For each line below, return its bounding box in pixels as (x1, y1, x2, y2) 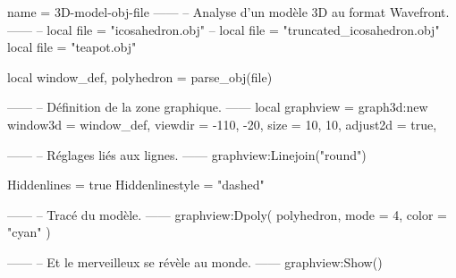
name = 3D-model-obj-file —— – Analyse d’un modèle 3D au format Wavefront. (7, 3, 450, 21)
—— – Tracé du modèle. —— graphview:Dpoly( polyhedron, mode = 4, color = (7, 205, 447, 223)
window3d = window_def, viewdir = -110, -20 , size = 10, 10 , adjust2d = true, (7, 114, 437, 133)
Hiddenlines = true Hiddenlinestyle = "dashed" (7, 175, 265, 194)
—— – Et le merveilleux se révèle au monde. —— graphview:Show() (7, 252, 383, 271)
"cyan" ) (7, 223, 51, 241)
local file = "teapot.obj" (7, 38, 137, 56)
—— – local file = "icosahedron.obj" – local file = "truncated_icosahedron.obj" (7, 20, 440, 38)
